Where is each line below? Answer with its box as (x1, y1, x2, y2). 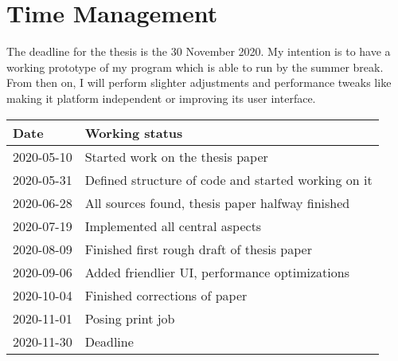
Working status (84, 123, 183, 142)
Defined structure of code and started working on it (84, 170, 373, 189)
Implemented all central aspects (84, 216, 262, 235)
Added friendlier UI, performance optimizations (84, 262, 349, 281)
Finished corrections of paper (84, 285, 248, 304)
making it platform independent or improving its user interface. (6, 89, 316, 106)
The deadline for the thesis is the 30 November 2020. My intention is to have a (6, 43, 391, 60)
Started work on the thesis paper (84, 147, 268, 166)
